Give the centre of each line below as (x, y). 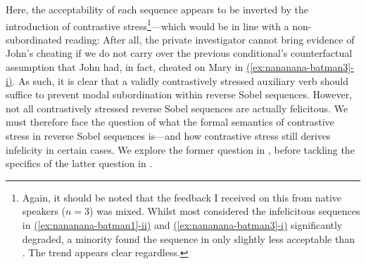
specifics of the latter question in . (79, 163)
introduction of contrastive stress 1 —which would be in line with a (147, 25)
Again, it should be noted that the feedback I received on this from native (182, 197)
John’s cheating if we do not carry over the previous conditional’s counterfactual (179, 53)
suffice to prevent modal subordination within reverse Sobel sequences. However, (179, 94)
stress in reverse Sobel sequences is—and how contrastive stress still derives (168, 136)
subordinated (34, 39)
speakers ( (44, 211)
